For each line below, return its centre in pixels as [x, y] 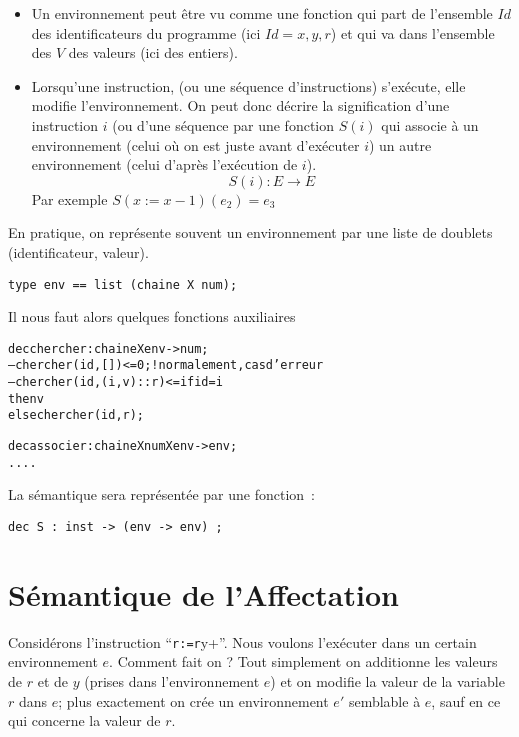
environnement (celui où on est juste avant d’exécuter [195, 144]
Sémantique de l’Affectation [203, 593]
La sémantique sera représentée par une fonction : [162, 494]
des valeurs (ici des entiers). [153, 52]
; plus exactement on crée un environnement [193, 700]
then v [26, 398]
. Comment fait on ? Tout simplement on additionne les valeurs [303, 661]
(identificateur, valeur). [78, 251]
